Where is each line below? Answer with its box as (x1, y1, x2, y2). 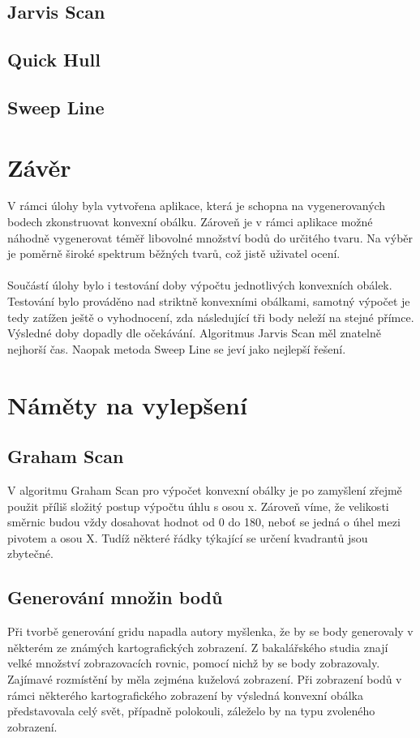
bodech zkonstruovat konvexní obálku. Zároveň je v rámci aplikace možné (7, 213, 373, 230)
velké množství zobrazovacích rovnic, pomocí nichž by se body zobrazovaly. (7, 654, 380, 671)
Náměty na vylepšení (7, 388, 247, 421)
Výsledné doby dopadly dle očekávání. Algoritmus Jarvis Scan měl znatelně (7, 324, 381, 341)
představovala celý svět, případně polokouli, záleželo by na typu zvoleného (7, 702, 375, 719)
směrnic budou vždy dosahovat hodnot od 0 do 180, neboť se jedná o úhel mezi (7, 513, 401, 530)
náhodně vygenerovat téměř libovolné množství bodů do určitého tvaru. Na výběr (7, 229, 414, 246)
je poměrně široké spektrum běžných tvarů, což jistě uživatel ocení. (7, 245, 341, 262)
